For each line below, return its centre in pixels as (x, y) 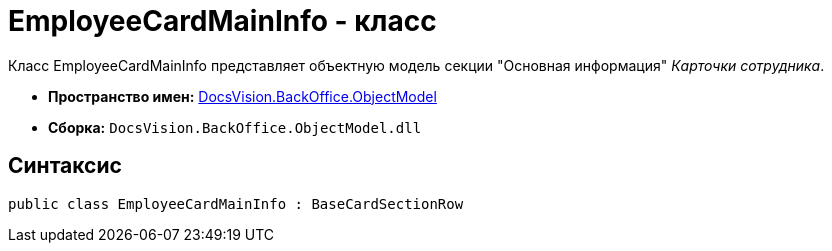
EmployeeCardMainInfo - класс (222, 21)
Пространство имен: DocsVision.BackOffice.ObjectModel (242, 96)
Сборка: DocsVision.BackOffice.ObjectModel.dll (235, 127)
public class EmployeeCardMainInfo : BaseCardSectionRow (236, 203)
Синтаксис (65, 166)
